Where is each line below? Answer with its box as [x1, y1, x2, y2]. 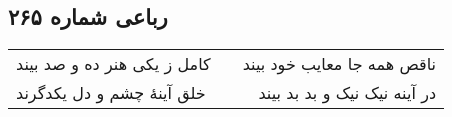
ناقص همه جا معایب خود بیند [242, 52, 437, 76]
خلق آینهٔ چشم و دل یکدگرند [16, 81, 206, 105]
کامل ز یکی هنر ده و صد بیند [16, 52, 211, 76]
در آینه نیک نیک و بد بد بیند [258, 81, 437, 105]
